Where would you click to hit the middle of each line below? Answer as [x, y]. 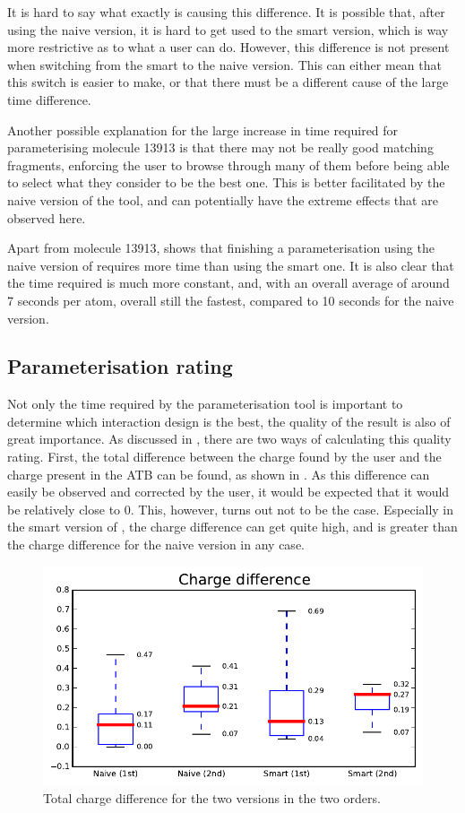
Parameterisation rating [120, 366]
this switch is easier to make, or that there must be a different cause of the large [228, 82]
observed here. [47, 217]
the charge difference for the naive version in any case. [156, 545]
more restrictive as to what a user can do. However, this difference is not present [228, 47]
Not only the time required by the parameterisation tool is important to [205, 404]
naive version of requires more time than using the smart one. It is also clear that [231, 265]
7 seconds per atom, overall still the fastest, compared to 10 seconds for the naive [231, 300]
